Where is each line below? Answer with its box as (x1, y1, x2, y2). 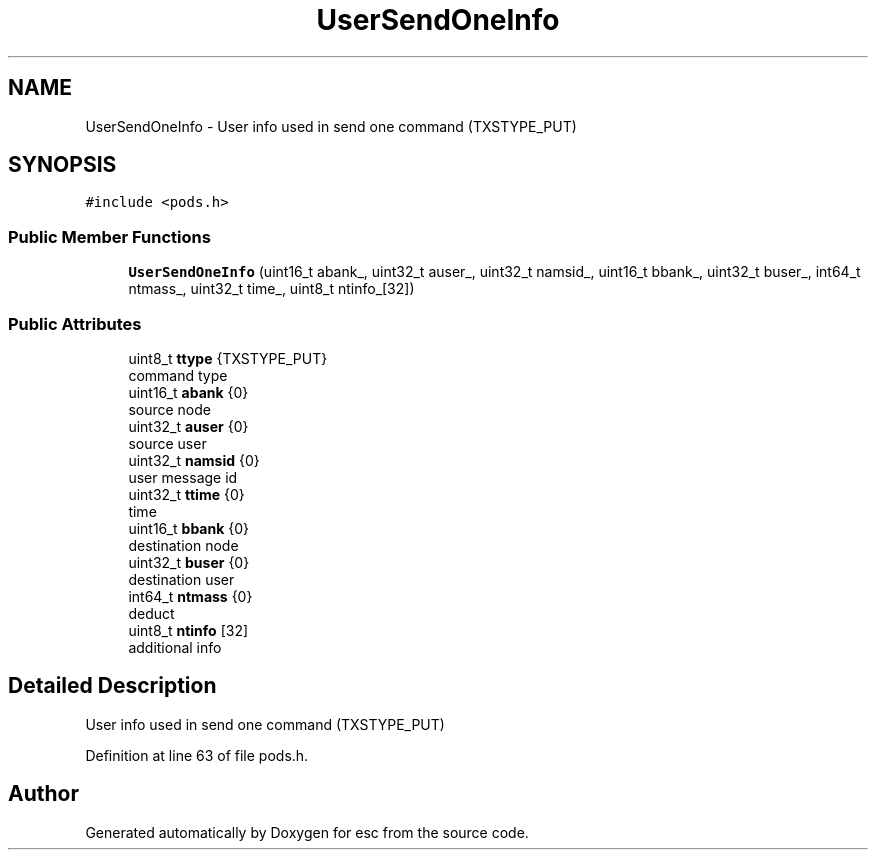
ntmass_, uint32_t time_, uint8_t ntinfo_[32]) (128, 280, 415, 298)
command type (128, 366, 228, 384)
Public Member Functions (8, 226, 211, 247)
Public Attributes (8, 313, 142, 334)
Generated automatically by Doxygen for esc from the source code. (85, 823, 529, 841)
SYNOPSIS (8, 152, 117, 178)
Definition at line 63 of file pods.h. (85, 746, 309, 764)
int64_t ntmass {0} (128, 587, 253, 605)
